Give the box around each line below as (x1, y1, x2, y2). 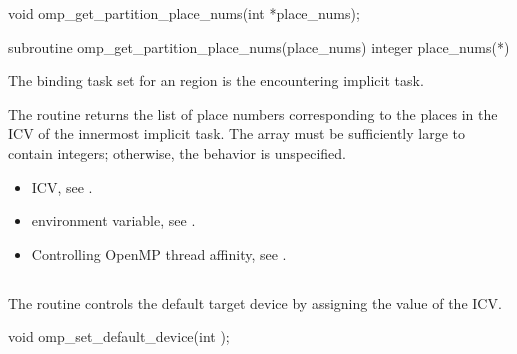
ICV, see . (31, 176, 93, 197)
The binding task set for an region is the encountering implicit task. (8, 70, 424, 91)
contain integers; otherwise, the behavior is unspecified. (8, 142, 346, 163)
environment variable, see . (31, 210, 196, 231)
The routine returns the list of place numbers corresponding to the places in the (8, 103, 498, 124)
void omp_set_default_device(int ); (8, 326, 230, 347)
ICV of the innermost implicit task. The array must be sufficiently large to (8, 123, 465, 144)
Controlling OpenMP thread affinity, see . (31, 243, 287, 264)
